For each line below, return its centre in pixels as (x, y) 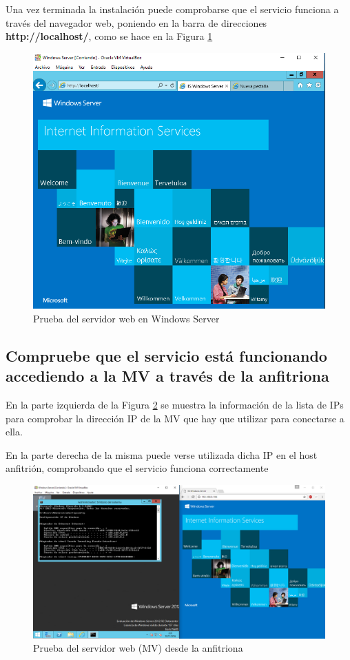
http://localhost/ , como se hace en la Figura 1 (109, 36)
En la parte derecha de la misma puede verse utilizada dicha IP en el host (162, 454)
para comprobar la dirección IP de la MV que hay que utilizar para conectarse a (175, 418)
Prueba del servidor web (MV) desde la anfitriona (138, 648)
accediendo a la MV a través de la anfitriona (167, 376)
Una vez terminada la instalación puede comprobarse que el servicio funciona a (172, 9)
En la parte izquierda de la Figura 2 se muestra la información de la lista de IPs (175, 404)
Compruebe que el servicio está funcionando (166, 355)
